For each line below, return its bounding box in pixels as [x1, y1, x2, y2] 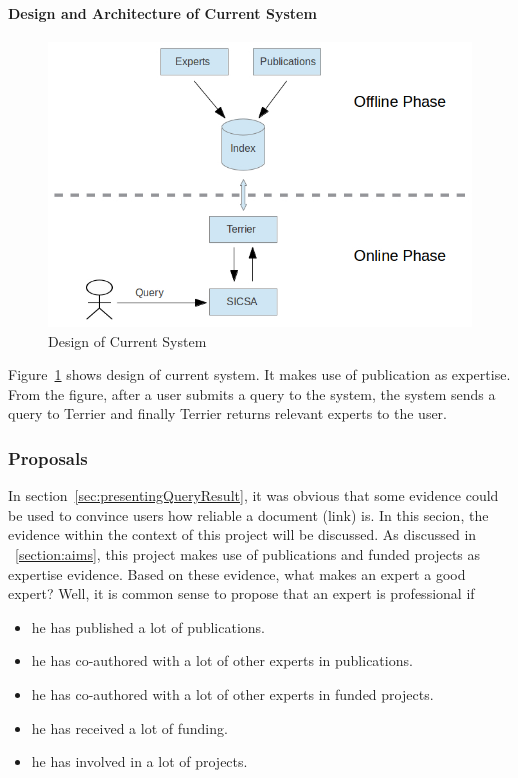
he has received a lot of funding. [31, 717, 228, 738]
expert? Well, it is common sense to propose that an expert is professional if [8, 583, 475, 604]
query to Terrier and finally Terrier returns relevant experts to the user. [8, 403, 447, 424]
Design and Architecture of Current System [8, 2, 317, 23]
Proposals [8, 445, 88, 470]
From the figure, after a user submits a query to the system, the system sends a [8, 383, 496, 404]
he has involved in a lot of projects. [31, 751, 248, 772]
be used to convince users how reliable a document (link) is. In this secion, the [8, 504, 489, 525]
